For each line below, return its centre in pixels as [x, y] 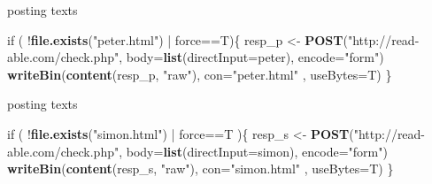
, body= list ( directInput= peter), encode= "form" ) [251, 57]
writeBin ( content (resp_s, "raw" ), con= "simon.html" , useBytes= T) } [201, 169]
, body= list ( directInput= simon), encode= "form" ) [253, 151]
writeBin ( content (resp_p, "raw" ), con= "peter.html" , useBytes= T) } [200, 74]
